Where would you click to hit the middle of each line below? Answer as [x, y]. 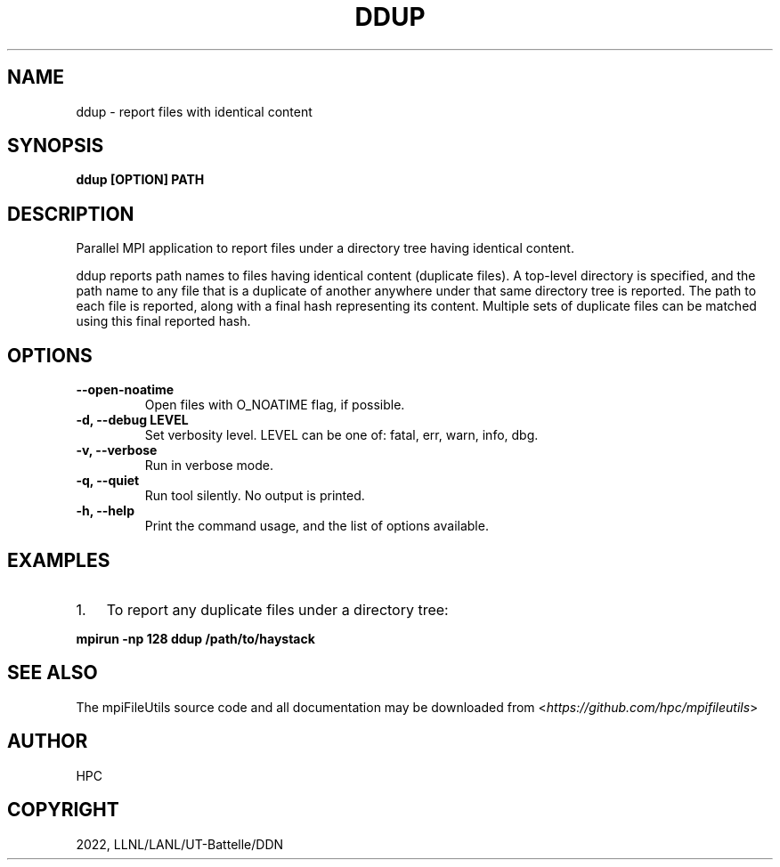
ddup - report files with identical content [194, 111]
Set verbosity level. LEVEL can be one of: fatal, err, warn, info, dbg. [341, 435]
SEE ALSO [53, 673]
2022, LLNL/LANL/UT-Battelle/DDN [180, 844]
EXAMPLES [59, 560]
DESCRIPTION [71, 214]
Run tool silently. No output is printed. [255, 496]
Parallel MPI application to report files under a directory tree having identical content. [325, 248]
